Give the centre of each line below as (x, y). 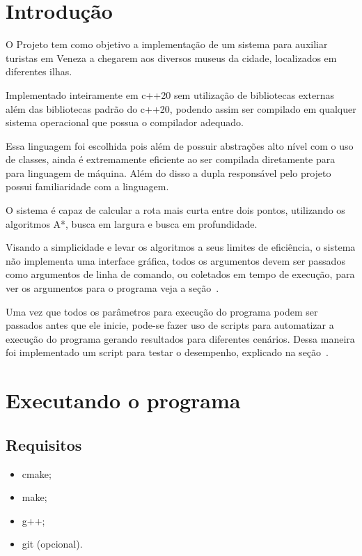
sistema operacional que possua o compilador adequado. (125, 122)
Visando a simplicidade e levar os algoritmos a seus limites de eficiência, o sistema (181, 247)
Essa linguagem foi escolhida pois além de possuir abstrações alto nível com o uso (180, 145)
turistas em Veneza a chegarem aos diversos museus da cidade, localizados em (171, 57)
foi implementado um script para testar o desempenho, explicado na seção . (167, 352)
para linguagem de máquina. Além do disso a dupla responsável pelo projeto (168, 172)
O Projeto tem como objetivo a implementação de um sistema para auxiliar (167, 44)
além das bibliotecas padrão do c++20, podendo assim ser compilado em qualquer (181, 108)
